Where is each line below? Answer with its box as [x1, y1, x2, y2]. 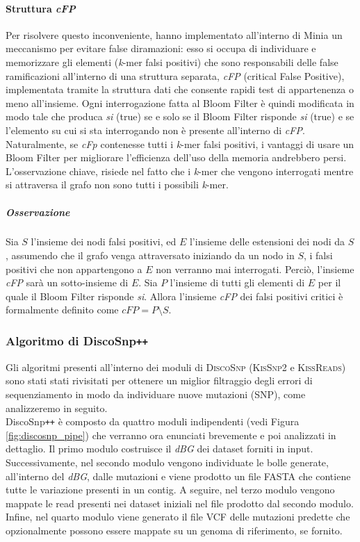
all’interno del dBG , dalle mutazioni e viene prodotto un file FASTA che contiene [6, 468, 351, 483]
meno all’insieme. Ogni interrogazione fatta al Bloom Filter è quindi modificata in [6, 95, 354, 110]
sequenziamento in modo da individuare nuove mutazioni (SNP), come [6, 387, 306, 402]
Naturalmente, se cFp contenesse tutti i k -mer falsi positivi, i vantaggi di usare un [6, 136, 354, 151]
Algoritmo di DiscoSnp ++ [6, 331, 148, 349]
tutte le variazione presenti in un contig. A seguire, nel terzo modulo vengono [6, 482, 335, 497]
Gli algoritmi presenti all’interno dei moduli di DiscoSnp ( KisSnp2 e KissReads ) [6, 359, 346, 374]
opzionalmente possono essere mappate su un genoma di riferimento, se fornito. [6, 523, 343, 538]
